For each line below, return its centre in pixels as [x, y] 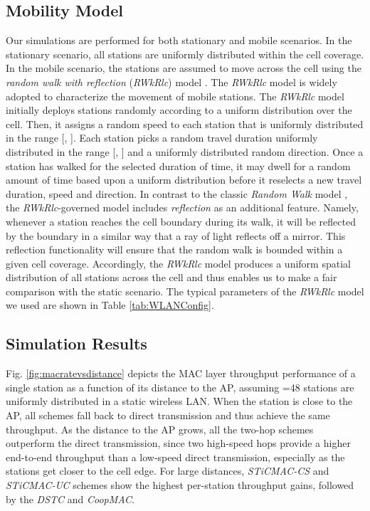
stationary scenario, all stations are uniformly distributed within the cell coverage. [185, 54]
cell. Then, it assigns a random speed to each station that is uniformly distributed [185, 123]
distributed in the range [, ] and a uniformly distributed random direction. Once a [185, 151]
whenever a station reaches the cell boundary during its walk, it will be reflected [181, 221]
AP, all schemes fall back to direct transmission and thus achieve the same [168, 415]
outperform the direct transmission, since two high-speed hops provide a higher [178, 443]
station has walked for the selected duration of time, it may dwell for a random [178, 165]
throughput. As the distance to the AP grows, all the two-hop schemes [160, 429]
